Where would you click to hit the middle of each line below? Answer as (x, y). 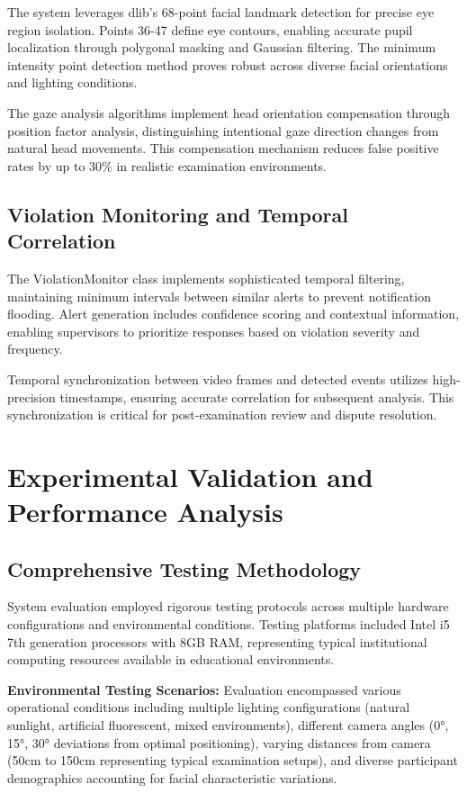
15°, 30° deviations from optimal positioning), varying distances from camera (219, 742)
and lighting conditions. (72, 82)
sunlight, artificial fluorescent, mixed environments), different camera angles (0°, (228, 725)
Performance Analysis (145, 512)
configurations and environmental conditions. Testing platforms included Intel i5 (229, 624)
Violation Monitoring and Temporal (178, 214)
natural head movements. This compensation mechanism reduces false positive (223, 148)
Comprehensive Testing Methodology (184, 568)
